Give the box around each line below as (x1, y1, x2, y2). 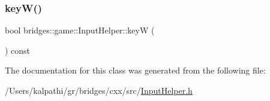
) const (5, 44, 31, 56)
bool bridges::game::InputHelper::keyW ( (5, 24, 155, 36)
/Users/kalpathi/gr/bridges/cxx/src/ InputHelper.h (5, 84, 193, 96)
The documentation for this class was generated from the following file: (5, 64, 266, 76)
